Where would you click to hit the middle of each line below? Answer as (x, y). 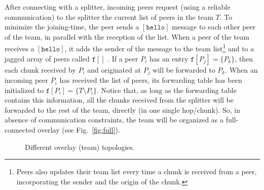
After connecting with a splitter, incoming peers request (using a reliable (118, 7)
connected (20, 130)
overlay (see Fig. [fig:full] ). (79, 130)
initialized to (24, 90)
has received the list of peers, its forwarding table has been (151, 80)
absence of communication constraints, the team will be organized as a (114, 120)
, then (244, 58)
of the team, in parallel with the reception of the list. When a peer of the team (127, 36)
